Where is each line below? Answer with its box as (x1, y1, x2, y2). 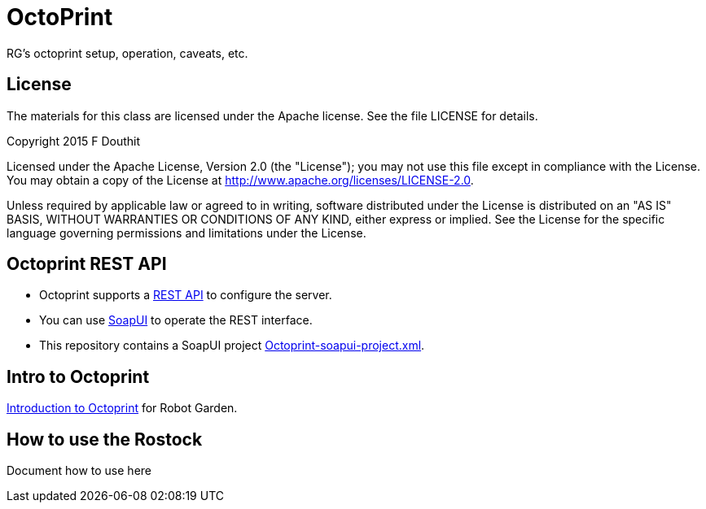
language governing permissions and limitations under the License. (7, 225, 366, 240)
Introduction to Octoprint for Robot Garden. (7, 401, 238, 415)
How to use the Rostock (7, 429, 203, 450)
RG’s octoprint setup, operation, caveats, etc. (7, 46, 248, 60)
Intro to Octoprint (7, 366, 150, 387)
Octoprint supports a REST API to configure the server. (39, 288, 332, 302)
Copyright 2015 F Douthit (7, 133, 141, 148)
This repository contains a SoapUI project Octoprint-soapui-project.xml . (39, 338, 425, 353)
